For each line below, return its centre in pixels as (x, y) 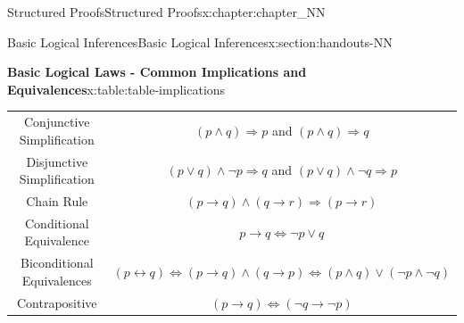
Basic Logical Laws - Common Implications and (157, 72)
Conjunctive (57, 122)
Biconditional (57, 263)
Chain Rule (57, 201)
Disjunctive (57, 161)
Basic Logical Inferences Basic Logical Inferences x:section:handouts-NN (200, 41)
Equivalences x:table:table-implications (116, 89)
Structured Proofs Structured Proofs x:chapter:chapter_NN (166, 12)
